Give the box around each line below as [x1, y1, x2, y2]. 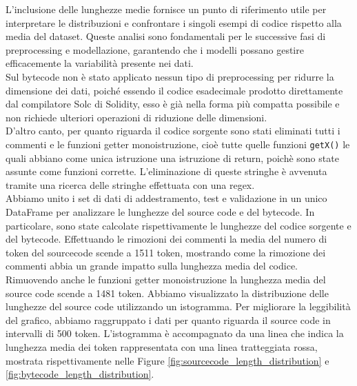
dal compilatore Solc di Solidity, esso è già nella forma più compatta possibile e [6, 96, 340, 111]
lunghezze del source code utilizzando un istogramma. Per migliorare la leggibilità [6, 299, 351, 314]
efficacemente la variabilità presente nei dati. [6, 56, 194, 70]
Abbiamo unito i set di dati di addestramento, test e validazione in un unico [6, 191, 327, 205]
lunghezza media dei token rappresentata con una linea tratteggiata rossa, [6, 339, 318, 354]
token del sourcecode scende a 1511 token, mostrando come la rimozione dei [6, 245, 326, 259]
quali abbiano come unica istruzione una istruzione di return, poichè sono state [6, 150, 339, 165]
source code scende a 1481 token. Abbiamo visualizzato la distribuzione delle [6, 285, 329, 300]
